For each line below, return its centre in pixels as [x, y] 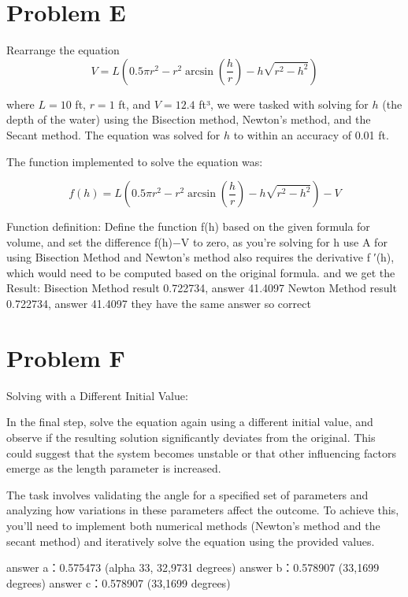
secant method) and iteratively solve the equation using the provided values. [191, 541]
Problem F [66, 357]
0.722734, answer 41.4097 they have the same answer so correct [159, 304]
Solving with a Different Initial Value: [97, 395]
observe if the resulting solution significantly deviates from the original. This [191, 437]
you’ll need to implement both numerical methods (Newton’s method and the [193, 525]
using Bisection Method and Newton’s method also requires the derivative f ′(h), [200, 257]
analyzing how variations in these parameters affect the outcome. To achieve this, [203, 510]
